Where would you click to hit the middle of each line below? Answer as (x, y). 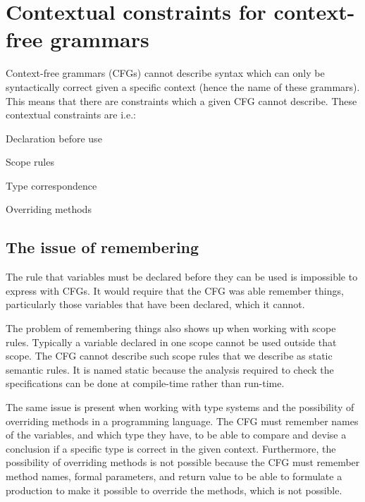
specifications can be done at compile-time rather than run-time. (145, 383)
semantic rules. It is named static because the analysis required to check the (170, 369)
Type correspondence (51, 185)
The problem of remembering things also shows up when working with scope (171, 328)
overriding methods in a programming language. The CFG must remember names (182, 421)
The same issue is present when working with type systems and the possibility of (180, 407)
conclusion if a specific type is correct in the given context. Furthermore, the (171, 448)
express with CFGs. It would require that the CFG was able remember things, (175, 290)
